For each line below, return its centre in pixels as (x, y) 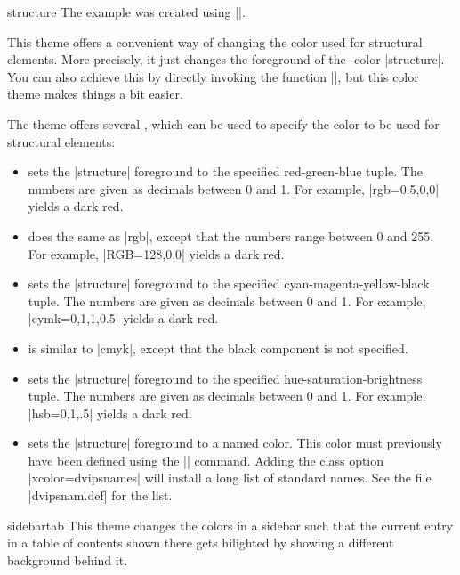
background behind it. (68, 559)
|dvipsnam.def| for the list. (100, 495)
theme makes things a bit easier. (95, 94)
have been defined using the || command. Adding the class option (206, 460)
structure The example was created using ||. (126, 12)
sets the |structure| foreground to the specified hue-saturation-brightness (225, 378)
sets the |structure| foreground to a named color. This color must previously (235, 443)
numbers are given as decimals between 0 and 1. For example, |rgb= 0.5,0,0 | (234, 188)
